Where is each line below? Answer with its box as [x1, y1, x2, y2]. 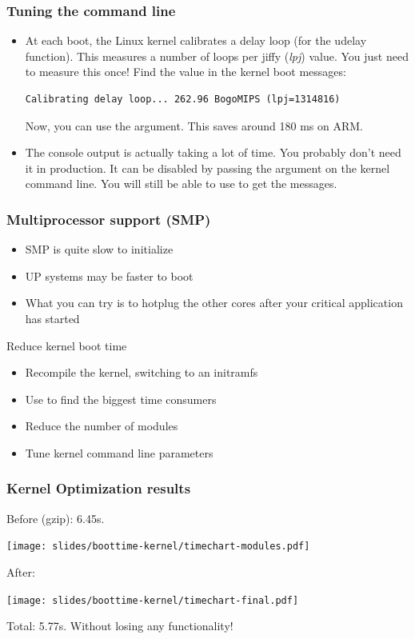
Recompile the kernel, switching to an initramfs [25, 364, 258, 381]
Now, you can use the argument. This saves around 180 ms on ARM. [25, 117, 363, 134]
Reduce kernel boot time [6, 337, 127, 353]
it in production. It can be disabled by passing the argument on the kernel [25, 159, 390, 176]
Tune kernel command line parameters [25, 444, 213, 461]
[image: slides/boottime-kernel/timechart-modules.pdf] [6, 541, 310, 553]
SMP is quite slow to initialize [25, 241, 174, 258]
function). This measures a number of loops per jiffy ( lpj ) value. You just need [25, 47, 409, 64]
